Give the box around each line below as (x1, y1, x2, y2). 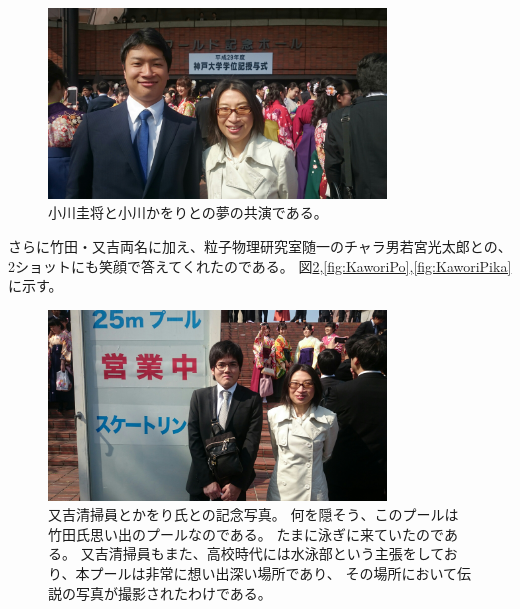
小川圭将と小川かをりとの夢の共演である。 (48, 202, 328, 223)
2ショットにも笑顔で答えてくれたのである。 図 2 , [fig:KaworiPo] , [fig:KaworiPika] (8, 255, 512, 276)
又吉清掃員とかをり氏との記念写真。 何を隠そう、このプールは (48, 504, 459, 525)
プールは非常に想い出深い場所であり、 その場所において (89, 562, 457, 583)
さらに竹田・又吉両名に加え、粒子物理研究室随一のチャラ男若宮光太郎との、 (8, 235, 512, 256)
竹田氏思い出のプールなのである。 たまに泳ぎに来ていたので (48, 523, 444, 544)
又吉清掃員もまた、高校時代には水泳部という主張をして (80, 543, 444, 564)
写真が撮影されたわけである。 (75, 582, 272, 603)
